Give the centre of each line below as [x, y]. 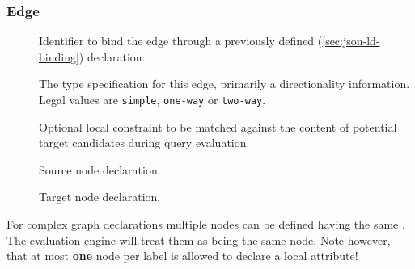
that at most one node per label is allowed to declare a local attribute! [182, 256]
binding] [59, 56]
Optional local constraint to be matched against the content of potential [218, 126]
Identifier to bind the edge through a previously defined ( [181, 41]
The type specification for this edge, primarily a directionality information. [224, 84]
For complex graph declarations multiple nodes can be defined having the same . [206, 224]
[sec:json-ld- [351, 41]
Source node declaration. [100, 169]
